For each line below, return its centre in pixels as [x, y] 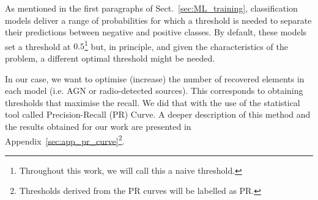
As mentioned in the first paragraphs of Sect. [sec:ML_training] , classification [151, 8]
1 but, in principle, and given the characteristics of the [186, 45]
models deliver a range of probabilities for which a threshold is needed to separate [158, 20]
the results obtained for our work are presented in [98, 126]
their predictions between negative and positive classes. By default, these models [156, 32]
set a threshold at [38, 46]
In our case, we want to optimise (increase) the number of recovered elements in [155, 78]
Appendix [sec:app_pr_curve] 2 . [65, 140]
